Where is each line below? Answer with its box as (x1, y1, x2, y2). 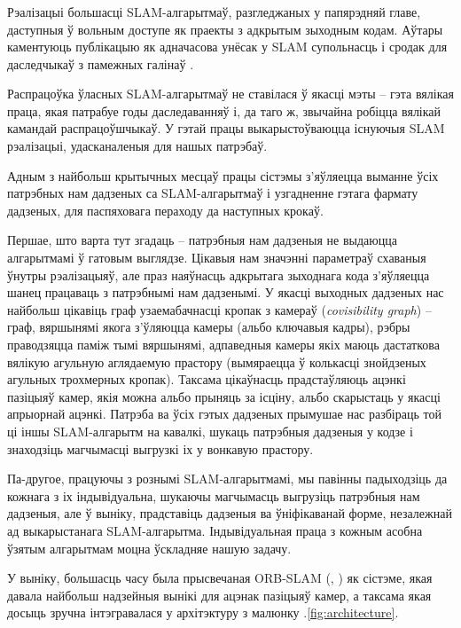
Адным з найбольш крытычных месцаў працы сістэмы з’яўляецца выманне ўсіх (7, 166, 439, 184)
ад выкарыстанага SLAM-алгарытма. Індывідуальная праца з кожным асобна (7, 521, 423, 539)
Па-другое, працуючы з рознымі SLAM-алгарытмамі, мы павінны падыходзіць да (7, 469, 448, 488)
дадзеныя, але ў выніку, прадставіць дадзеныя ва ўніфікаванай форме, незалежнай (7, 504, 452, 522)
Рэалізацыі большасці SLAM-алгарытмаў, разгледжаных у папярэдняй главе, (7, 2, 421, 20)
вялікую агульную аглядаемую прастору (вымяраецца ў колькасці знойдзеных (7, 352, 426, 371)
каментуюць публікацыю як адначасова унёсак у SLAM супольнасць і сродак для (7, 37, 448, 56)
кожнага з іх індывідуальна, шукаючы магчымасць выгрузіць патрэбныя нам (7, 486, 420, 505)
